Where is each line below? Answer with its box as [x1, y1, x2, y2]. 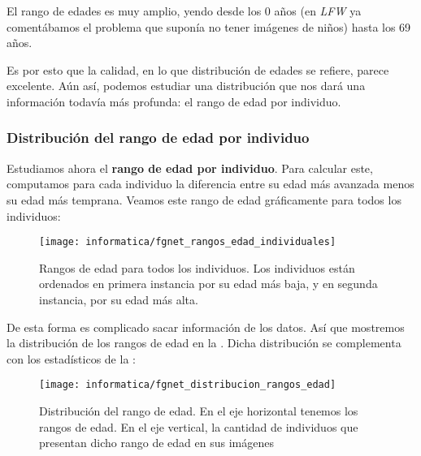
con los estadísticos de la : [7, 350, 136, 367]
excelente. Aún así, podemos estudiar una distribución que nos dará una [7, 77, 366, 94]
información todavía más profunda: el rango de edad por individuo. [7, 92, 341, 110]
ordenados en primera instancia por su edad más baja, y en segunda [39, 275, 378, 292]
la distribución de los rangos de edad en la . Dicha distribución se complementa [7, 334, 401, 351]
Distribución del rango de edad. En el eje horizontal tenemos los [39, 402, 358, 419]
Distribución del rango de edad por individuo [7, 127, 310, 148]
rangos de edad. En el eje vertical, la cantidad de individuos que [39, 418, 358, 435]
